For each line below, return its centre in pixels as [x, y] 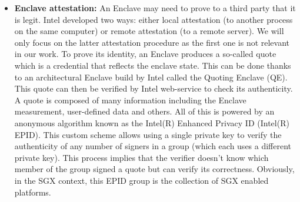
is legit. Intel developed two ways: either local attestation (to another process [154, 19]
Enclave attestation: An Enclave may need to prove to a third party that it [155, 8]
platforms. [33, 192]
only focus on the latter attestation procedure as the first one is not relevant [152, 42]
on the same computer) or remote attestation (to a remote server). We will [149, 31]
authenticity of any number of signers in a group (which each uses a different [153, 146]
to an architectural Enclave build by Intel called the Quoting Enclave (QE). [151, 77]
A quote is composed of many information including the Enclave [130, 100]
